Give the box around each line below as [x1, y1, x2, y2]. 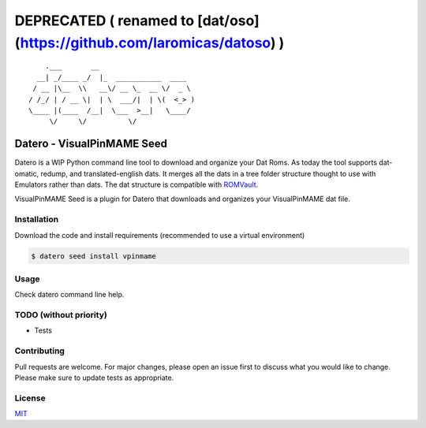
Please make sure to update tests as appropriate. [14, 373, 174, 382]
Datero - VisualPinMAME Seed [14, 137, 168, 151]
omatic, [14, 169, 39, 178]
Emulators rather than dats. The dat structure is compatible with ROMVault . [14, 180, 259, 189]
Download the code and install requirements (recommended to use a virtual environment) [14, 230, 305, 240]
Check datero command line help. [14, 290, 125, 300]
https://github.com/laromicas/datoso [20, 34, 271, 51]
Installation [14, 214, 59, 225]
